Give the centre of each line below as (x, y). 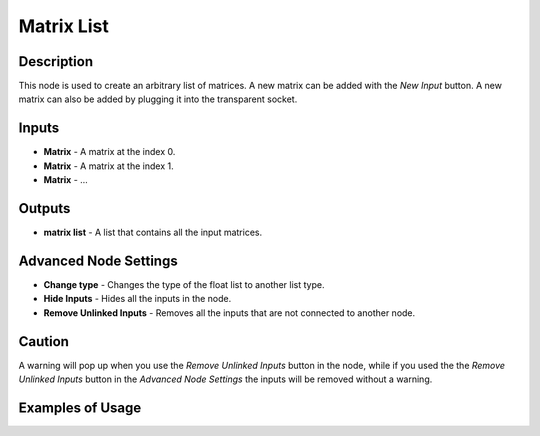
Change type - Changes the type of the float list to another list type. (184, 284)
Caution (44, 341)
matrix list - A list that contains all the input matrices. (153, 232)
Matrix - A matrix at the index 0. (109, 152)
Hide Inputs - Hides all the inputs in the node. (137, 299)
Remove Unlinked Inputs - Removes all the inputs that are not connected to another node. (229, 312)
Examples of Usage (80, 407)
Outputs (44, 208)
